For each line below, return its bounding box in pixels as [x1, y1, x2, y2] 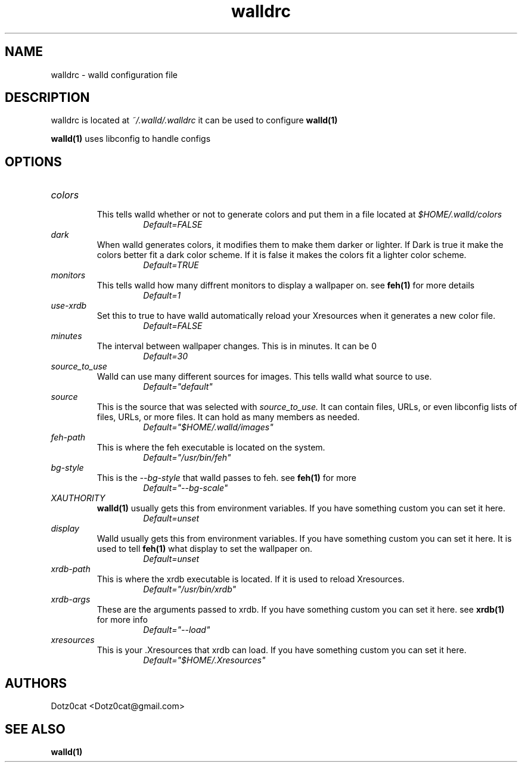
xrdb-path [51, 564, 91, 575]
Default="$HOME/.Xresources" [143, 655, 266, 666]
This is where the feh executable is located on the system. [97, 442, 325, 453]
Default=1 [143, 290, 181, 301]
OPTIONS [5, 154, 62, 169]
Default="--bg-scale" [143, 483, 228, 493]
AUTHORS [5, 675, 67, 691]
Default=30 [143, 351, 188, 362]
